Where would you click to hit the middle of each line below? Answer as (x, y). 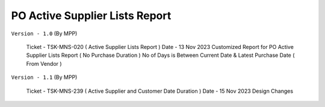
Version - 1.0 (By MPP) (44, 33)
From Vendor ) (44, 63)
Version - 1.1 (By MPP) (44, 77)
